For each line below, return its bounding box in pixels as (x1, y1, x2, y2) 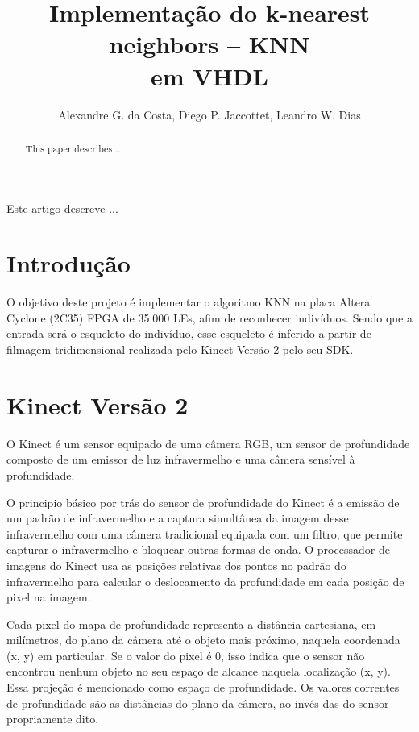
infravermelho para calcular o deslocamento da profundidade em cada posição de (6, 572, 404, 589)
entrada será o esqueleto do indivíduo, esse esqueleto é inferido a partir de (6, 325, 371, 342)
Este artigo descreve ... (6, 199, 118, 216)
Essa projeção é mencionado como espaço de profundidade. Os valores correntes (6, 679, 400, 696)
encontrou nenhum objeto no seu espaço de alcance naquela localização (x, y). (6, 663, 391, 680)
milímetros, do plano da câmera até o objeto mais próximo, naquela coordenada (6, 631, 400, 648)
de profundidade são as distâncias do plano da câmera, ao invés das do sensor (6, 694, 389, 711)
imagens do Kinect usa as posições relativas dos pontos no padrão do (6, 556, 346, 573)
